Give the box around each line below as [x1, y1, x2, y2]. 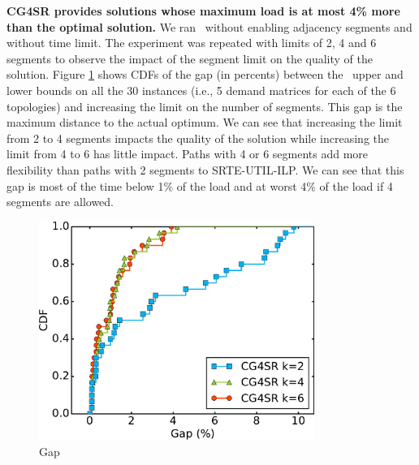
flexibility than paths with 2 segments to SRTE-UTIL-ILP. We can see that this [6, 161, 404, 178]
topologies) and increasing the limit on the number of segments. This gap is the [6, 97, 403, 114]
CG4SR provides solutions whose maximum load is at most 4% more [6, 2, 400, 19]
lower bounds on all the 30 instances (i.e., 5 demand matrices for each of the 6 [6, 81, 396, 98]
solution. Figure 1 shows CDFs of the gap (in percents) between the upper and [6, 66, 404, 83]
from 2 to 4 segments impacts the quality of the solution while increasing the [6, 129, 389, 146]
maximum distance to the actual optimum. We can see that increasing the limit [6, 114, 403, 131]
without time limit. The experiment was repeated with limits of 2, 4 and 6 [6, 34, 377, 51]
